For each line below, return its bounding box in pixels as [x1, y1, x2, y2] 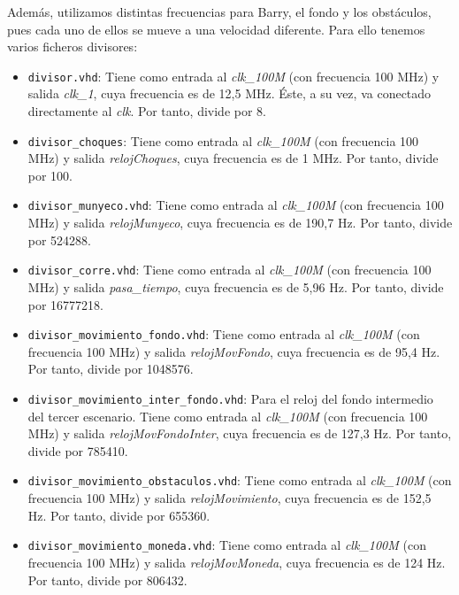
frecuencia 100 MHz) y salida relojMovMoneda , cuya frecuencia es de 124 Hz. [27, 552, 446, 571]
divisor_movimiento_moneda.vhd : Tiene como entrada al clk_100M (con [27, 536, 426, 554]
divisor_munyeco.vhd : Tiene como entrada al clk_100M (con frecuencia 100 [27, 196, 444, 214]
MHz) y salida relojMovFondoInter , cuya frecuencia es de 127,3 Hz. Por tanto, [27, 424, 452, 443]
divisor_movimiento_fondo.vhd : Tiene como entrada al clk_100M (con [27, 325, 420, 344]
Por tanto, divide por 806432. [27, 570, 187, 589]
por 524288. [27, 230, 92, 249]
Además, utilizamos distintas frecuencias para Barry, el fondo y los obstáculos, [7, 3, 432, 20]
